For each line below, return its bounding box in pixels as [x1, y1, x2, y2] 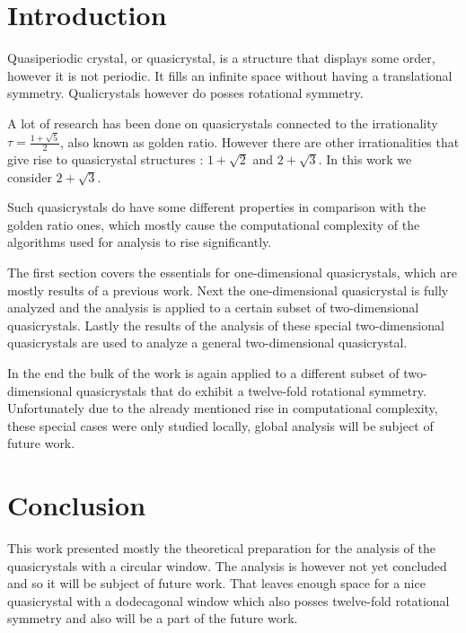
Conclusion [7, 487, 146, 523]
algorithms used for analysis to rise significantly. [7, 233, 272, 251]
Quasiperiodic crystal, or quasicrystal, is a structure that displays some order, [7, 48, 435, 67]
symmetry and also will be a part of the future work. [7, 609, 298, 628]
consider [7, 167, 52, 186]
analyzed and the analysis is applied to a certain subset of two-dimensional [7, 298, 419, 317]
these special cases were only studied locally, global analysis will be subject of [7, 416, 434, 435]
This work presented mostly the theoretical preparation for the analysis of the [7, 539, 436, 558]
